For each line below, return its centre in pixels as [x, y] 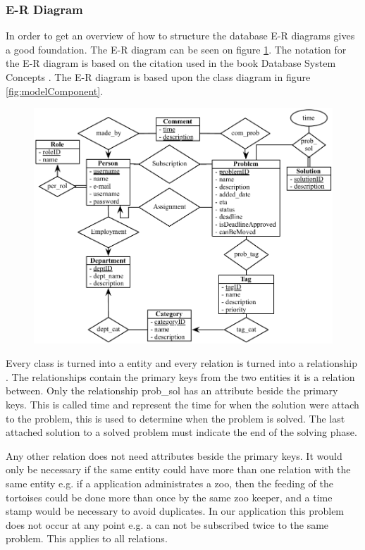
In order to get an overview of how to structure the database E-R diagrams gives [180, 36]
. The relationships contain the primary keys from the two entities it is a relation [180, 376]
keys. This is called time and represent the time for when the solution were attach [182, 404]
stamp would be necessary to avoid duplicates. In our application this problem [175, 511]
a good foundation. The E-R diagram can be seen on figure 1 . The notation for [176, 49]
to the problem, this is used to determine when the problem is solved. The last [175, 418]
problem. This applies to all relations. [87, 538]
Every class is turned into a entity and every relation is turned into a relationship [181, 363]
